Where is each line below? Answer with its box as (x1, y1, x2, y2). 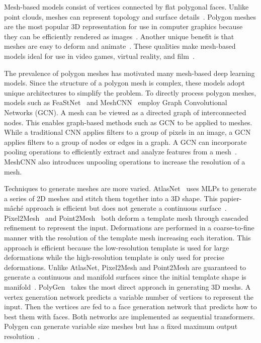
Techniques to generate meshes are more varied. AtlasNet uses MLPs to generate (4, 183, 256, 194)
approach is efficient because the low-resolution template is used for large (4, 242, 229, 252)
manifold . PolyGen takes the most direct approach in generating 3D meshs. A (4, 282, 251, 292)
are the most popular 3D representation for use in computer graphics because (4, 21, 243, 32)
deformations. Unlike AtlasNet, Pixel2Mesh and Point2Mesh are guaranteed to (4, 262, 246, 272)
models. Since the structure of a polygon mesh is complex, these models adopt (4, 77, 245, 88)
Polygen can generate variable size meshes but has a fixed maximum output (4, 321, 238, 331)
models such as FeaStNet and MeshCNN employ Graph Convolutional (4, 97, 227, 108)
